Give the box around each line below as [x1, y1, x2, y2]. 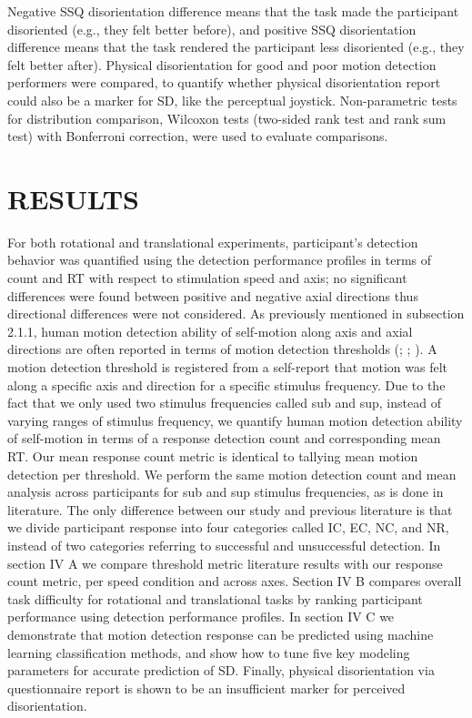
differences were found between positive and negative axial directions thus [7, 286, 418, 305]
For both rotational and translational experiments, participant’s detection [7, 232, 418, 251]
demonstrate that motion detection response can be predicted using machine [7, 624, 434, 643]
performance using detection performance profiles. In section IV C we [7, 607, 395, 626]
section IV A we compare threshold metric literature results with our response [7, 553, 443, 572]
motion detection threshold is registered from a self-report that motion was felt [7, 358, 447, 377]
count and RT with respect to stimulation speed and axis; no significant [7, 268, 407, 288]
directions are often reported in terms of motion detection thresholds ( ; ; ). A [7, 339, 437, 359]
